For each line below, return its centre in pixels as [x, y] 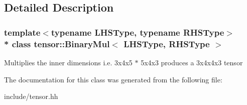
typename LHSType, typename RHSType [138, 32]
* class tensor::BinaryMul [57, 43]
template [22, 32]
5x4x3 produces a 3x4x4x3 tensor [192, 62]
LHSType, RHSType [167, 43]
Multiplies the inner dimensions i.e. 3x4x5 [68, 62]
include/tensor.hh [31, 96]
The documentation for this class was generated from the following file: [113, 79]
